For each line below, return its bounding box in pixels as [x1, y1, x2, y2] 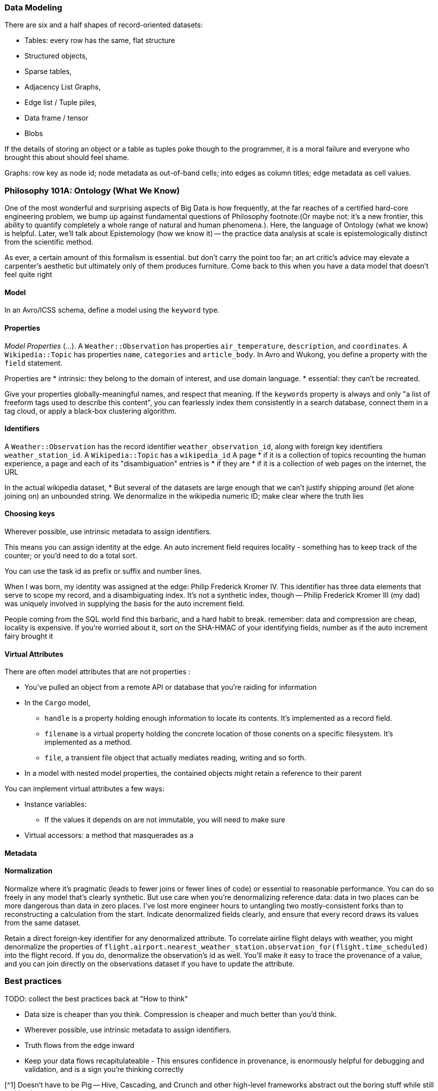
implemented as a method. [44, 738, 132, 747]
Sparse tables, [24, 67, 72, 76]
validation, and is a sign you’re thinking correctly [24, 1064, 184, 1073]
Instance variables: [24, 800, 87, 809]
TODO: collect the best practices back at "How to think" [4, 994, 188, 1003]
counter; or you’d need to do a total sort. [4, 551, 137, 560]
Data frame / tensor [24, 114, 89, 123]
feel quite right [4, 270, 52, 279]
